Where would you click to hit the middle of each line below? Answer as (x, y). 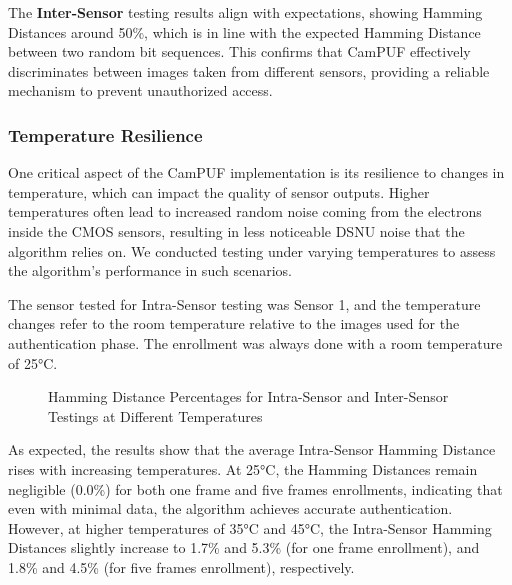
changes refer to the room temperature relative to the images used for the (234, 323)
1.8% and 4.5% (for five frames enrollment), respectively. (181, 566)
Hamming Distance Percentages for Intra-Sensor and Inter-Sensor (248, 396)
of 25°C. (33, 362)
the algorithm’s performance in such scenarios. (150, 270)
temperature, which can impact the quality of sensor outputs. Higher (219, 191)
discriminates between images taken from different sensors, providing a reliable (249, 70)
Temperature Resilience (105, 134)
